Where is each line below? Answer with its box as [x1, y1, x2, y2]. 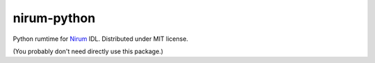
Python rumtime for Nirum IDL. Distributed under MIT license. [12, 35, 189, 43]
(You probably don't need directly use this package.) [12, 47, 163, 55]
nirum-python [12, 10, 96, 26]
